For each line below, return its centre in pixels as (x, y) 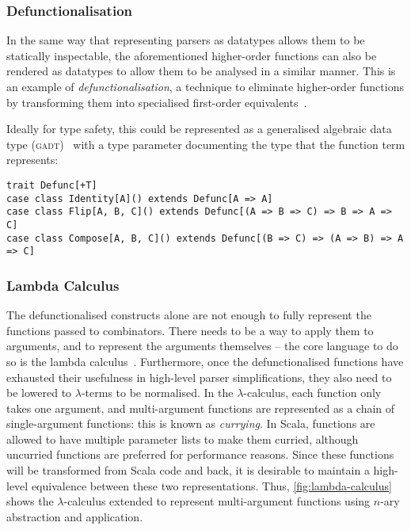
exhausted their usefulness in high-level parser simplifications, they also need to (199, 377)
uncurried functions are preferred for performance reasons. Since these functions (200, 454)
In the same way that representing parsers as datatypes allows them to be (186, 40)
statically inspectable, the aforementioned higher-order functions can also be (192, 55)
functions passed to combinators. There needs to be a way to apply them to (190, 330)
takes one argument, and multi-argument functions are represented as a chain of (201, 408)
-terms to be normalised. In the (157, 393)
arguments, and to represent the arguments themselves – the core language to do (202, 346)
